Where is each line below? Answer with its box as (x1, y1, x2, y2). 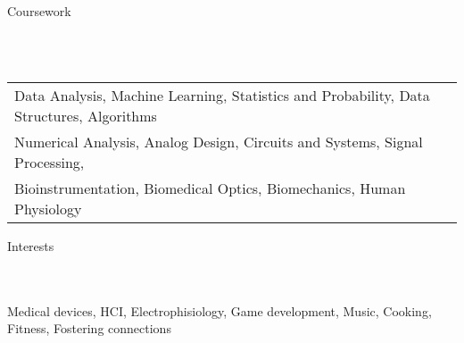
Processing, (14, 151, 85, 172)
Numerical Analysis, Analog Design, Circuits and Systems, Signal (14, 130, 423, 152)
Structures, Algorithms (14, 105, 157, 126)
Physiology (14, 197, 82, 219)
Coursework (7, 2, 71, 20)
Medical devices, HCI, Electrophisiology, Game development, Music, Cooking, (7, 301, 432, 320)
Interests (7, 236, 54, 255)
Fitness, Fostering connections (7, 319, 171, 338)
